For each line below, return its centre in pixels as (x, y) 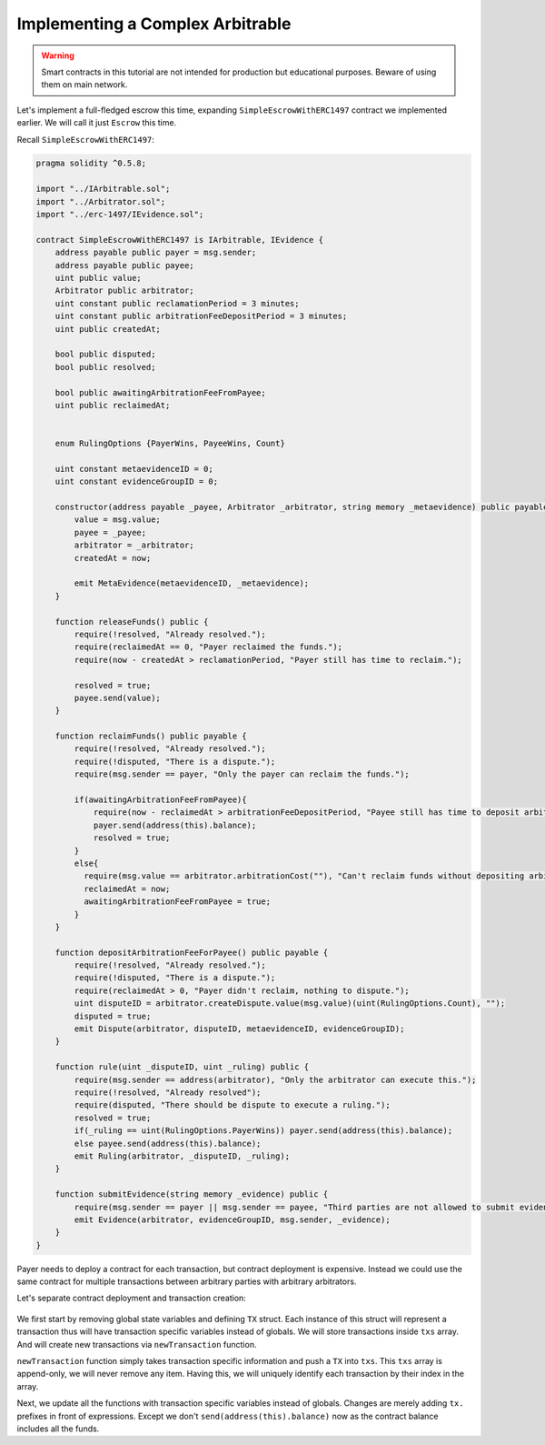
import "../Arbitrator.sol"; (101, 201)
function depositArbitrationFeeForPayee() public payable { (192, 952)
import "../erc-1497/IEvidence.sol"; (120, 215)
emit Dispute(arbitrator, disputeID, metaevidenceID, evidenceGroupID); (239, 1029)
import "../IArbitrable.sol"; (103, 189)
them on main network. (84, 85)
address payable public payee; (124, 265)
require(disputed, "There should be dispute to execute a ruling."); (232, 1105)
